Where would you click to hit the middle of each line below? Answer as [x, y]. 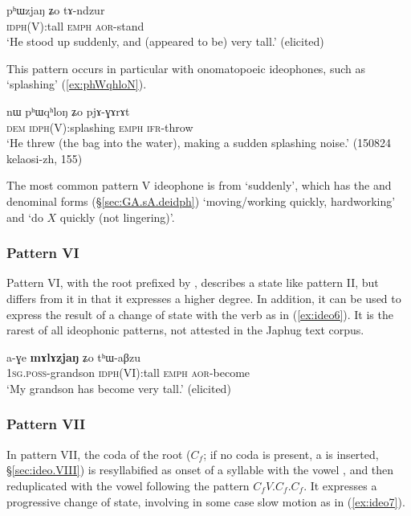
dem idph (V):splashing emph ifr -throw [100, 127]
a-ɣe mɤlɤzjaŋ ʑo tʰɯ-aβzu [73, 356]
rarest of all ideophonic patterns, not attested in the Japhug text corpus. [185, 330]
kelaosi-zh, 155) [45, 158]
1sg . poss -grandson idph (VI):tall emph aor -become [128, 373]
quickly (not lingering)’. [117, 217]
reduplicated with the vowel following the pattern [128, 485]
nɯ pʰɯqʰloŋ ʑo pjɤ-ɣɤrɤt [68, 111]
